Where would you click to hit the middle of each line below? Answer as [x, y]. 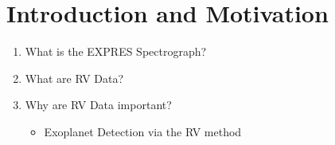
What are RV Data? [74, 78]
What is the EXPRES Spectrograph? [116, 51]
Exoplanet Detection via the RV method [143, 131]
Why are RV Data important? [98, 105]
